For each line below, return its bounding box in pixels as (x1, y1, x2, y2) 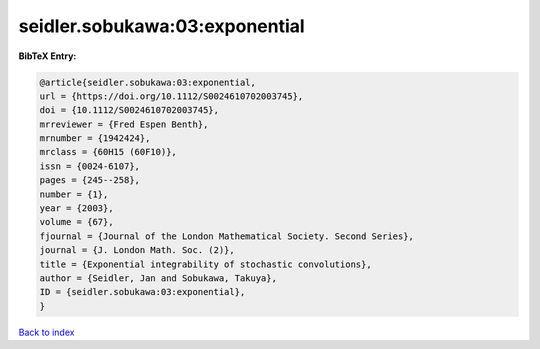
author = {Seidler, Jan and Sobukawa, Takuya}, (39, 273, 277, 284)
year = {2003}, (39, 203, 114, 214)
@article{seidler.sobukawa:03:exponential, (39, 76, 257, 88)
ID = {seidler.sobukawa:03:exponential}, (39, 286, 246, 298)
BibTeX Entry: (18, 50, 77, 62)
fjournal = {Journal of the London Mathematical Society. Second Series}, (39, 230, 415, 242)
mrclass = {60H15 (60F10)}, (39, 146, 177, 158)
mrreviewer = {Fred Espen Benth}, (39, 118, 209, 130)
